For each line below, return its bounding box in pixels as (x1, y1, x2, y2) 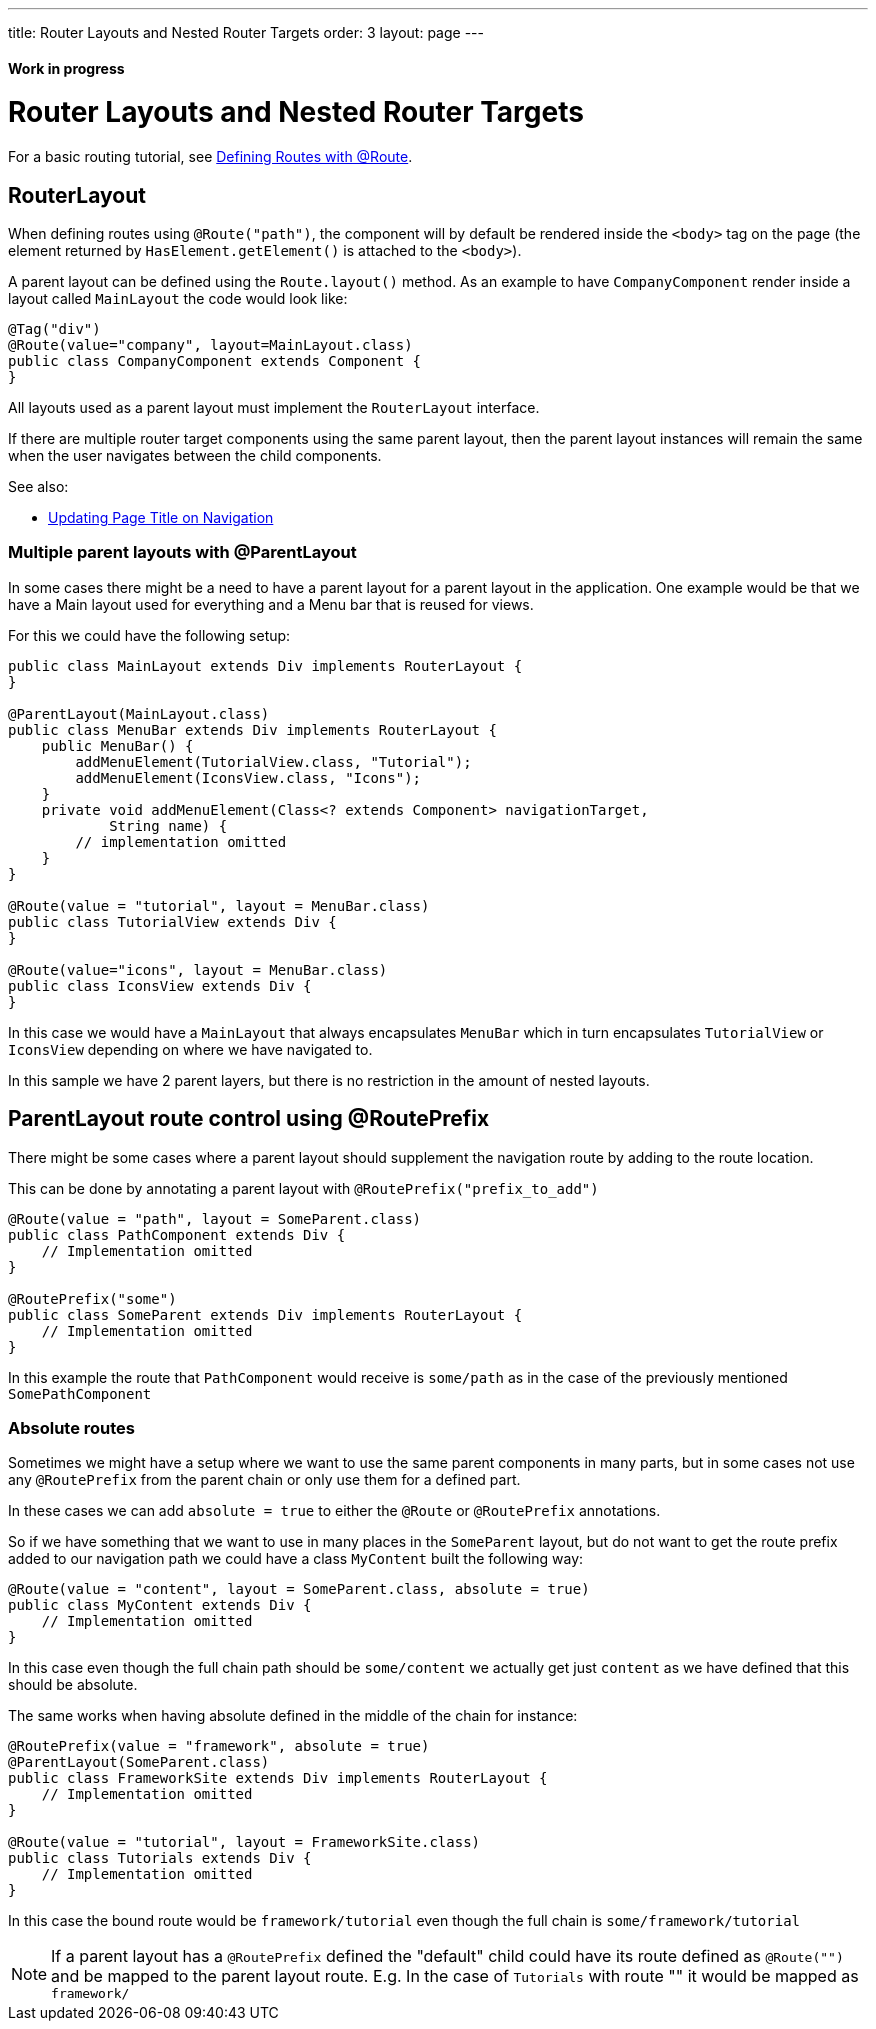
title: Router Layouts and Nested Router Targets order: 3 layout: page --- (8, 24, 484, 41)
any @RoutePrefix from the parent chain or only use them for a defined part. (8, 1471, 521, 1489)
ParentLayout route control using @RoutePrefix (8, 1106, 490, 1132)
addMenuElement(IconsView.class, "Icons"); (75, 769, 422, 786)
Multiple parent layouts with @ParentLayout (8, 542, 357, 563)
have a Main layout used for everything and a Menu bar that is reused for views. (8, 595, 534, 613)
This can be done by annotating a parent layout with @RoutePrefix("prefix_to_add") (8, 1179, 599, 1197)
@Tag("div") (8, 320, 101, 337)
